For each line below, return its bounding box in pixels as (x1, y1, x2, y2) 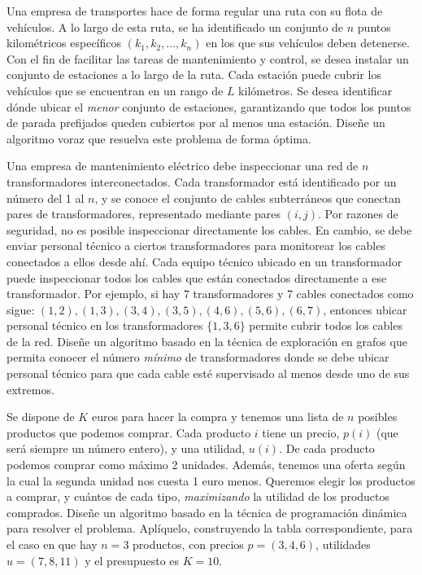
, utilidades (315, 536, 371, 552)
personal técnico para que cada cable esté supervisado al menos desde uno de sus (7, 365, 410, 382)
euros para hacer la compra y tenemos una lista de (91, 408, 344, 425)
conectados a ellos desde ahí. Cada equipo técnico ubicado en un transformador (7, 252, 402, 270)
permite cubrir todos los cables (249, 317, 402, 334)
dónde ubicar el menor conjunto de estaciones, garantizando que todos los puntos (7, 98, 411, 115)
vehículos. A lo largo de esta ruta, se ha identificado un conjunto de (7, 18, 344, 35)
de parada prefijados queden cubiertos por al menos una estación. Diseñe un (7, 114, 385, 131)
